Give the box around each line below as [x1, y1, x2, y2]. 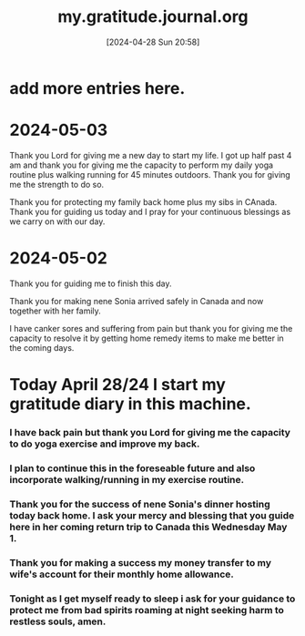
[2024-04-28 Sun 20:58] [106, 36, 200, 47]
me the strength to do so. [9, 179, 105, 190]
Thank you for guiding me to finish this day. [9, 278, 172, 289]
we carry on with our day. [9, 216, 106, 227]
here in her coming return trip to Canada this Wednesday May [9, 520, 288, 533]
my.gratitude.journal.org [57, 6, 249, 27]
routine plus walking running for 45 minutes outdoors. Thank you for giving [9, 169, 291, 180]
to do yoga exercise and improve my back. [9, 437, 200, 450]
